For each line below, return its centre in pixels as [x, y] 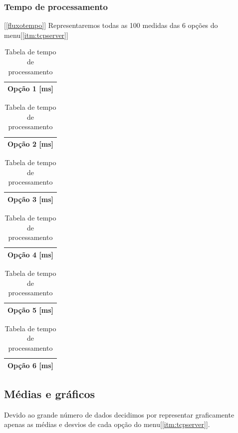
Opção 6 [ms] [30, 365]
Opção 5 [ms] [30, 310]
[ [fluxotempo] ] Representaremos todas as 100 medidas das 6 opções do [111, 25]
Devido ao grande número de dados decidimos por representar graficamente [119, 414]
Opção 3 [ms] [30, 199]
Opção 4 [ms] [30, 254]
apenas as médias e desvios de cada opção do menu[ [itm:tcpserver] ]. [107, 424]
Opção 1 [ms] [30, 89]
